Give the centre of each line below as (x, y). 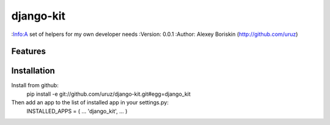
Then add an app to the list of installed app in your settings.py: (90, 102)
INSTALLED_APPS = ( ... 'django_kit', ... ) (77, 111)
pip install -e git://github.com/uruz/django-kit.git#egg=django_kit (108, 94)
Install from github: (35, 85)
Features (28, 52)
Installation (33, 71)
